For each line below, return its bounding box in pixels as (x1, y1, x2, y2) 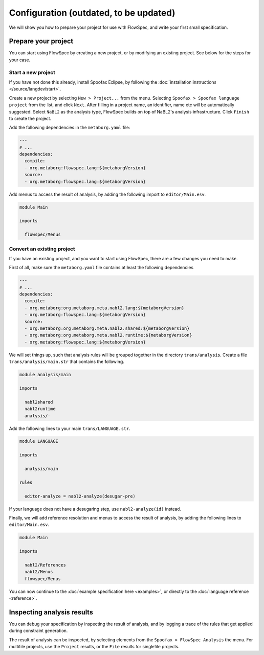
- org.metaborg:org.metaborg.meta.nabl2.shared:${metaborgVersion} (24, 326, 190, 331)
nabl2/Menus (24, 569, 53, 575)
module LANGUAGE (19, 438, 59, 444)
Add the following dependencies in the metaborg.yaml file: (9, 125, 131, 131)
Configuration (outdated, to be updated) (9, 7, 176, 18)
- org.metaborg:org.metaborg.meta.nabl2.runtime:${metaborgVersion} (24, 333, 193, 338)
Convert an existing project (9, 245, 75, 252)
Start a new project (9, 69, 56, 76)
